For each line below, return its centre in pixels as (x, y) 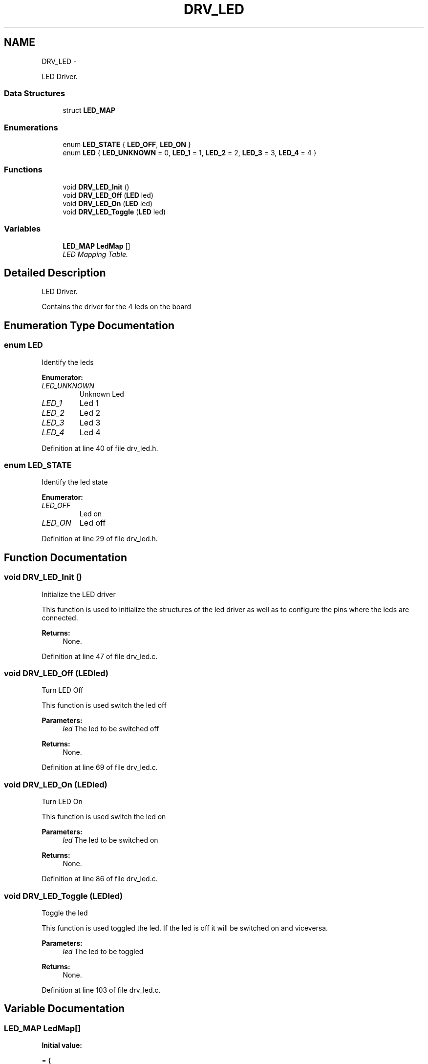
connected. (60, 617)
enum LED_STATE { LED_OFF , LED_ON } (127, 145)
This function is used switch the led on (104, 817)
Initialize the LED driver (79, 594)
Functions (23, 170)
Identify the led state (75, 482)
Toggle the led (65, 913)
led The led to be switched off (111, 729)
